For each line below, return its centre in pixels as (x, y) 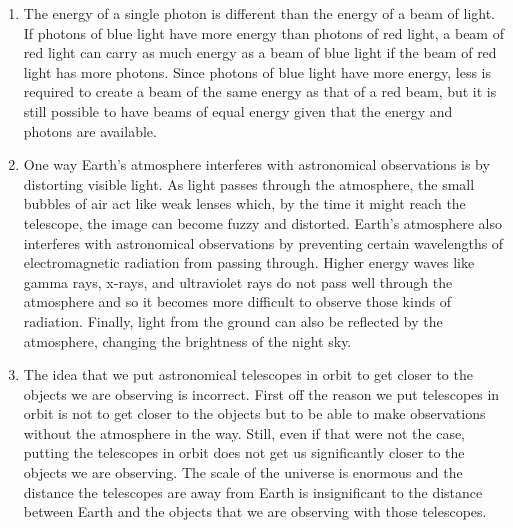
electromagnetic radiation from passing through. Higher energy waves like (249, 262)
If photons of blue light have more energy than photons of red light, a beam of (263, 32)
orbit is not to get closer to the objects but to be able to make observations (254, 413)
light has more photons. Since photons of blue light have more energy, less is (257, 71)
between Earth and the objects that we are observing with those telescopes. (255, 511)
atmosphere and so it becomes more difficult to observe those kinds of (237, 301)
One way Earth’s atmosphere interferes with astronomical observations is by (256, 164)
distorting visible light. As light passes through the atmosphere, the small (249, 183)
